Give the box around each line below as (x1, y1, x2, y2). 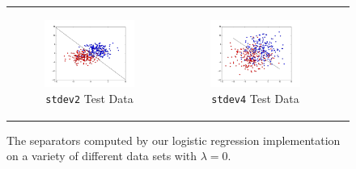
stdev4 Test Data (211, 89, 299, 106)
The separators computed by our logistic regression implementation (6, 131, 341, 148)
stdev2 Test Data (45, 89, 133, 106)
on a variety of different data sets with (6, 147, 197, 164)
